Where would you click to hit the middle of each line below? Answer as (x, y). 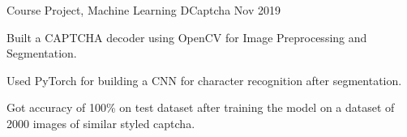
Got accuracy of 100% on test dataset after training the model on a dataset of (201, 107)
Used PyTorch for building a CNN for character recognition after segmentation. (204, 80)
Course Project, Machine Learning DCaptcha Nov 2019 (144, 10)
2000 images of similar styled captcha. (101, 123)
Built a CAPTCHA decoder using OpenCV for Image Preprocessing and (187, 37)
